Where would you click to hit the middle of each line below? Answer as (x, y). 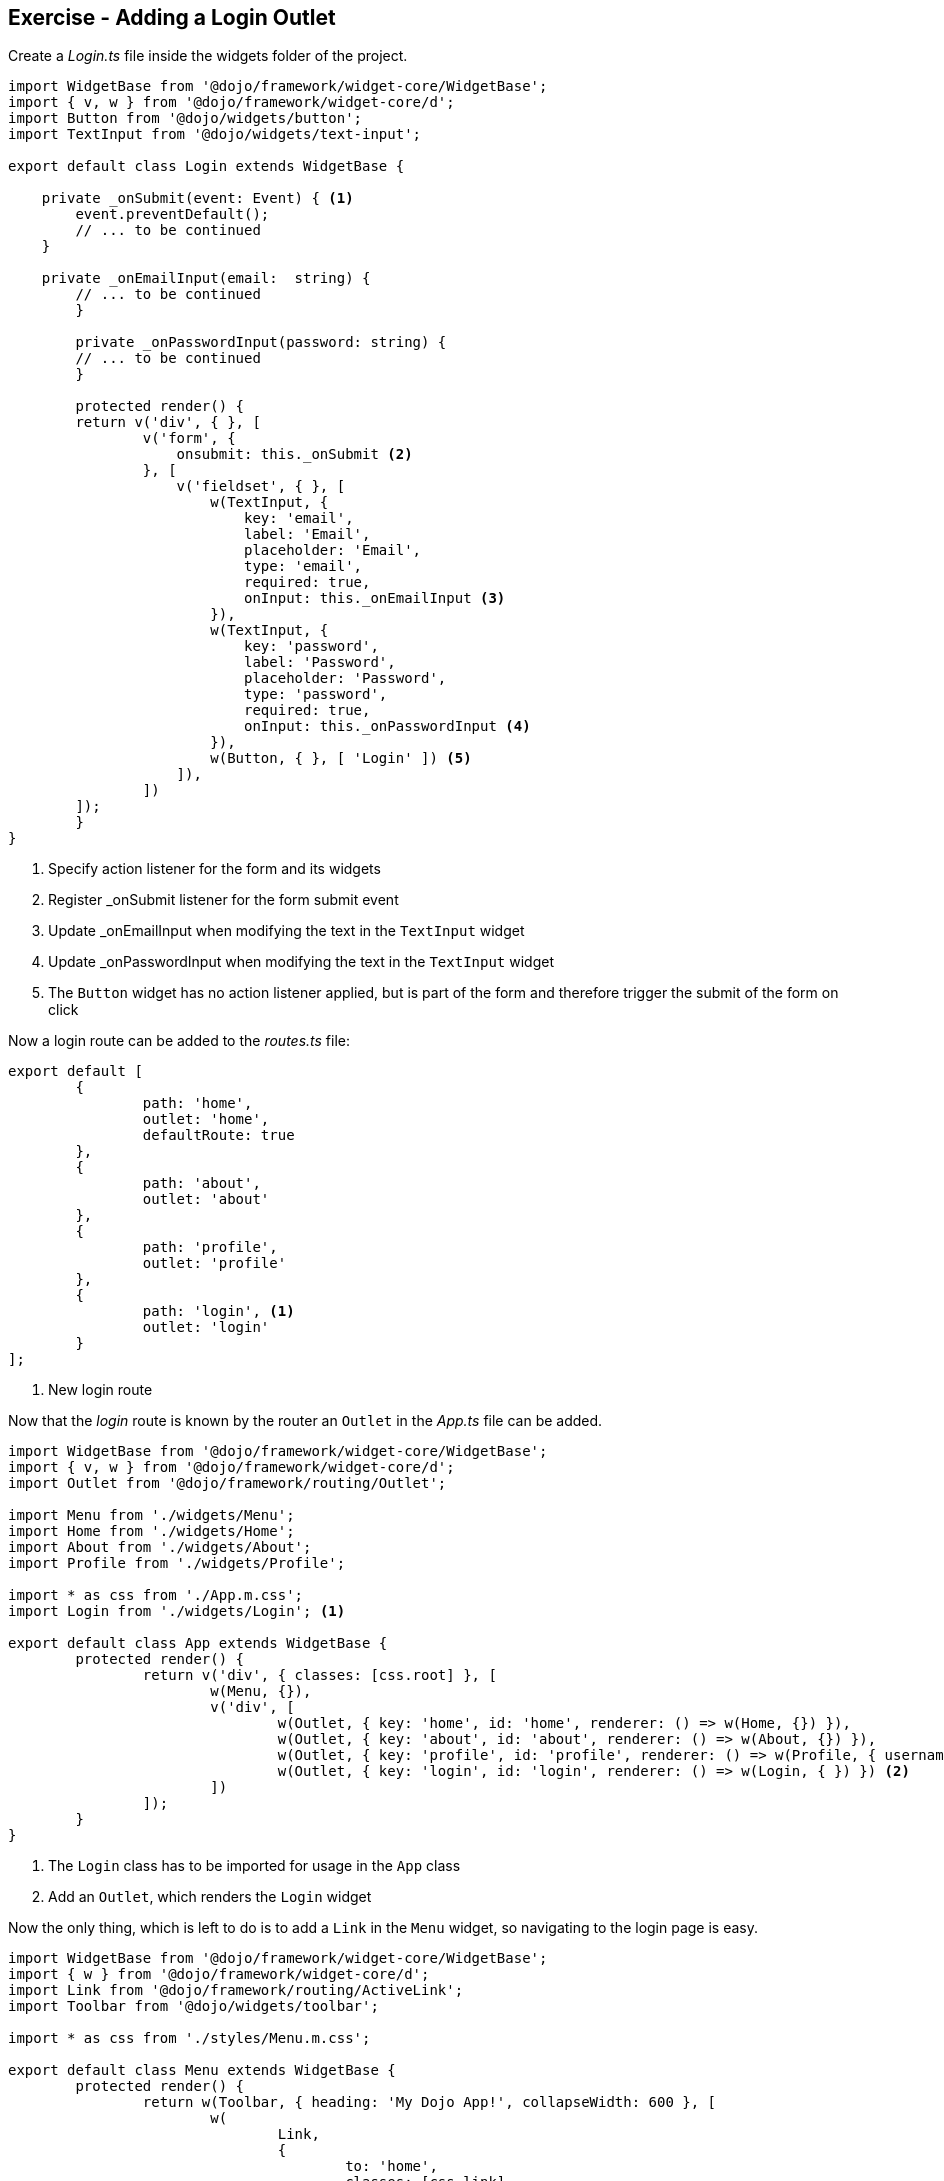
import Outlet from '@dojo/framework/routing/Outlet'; (227, 1483)
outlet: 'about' (206, 1199)
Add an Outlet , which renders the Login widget (210, 1897)
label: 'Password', (320, 662)
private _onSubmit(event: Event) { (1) (197, 198)
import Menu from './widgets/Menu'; (151, 1515)
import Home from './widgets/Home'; (151, 1531)
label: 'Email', (307, 534)
